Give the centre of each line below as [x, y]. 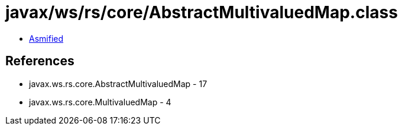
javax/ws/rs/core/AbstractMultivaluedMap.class [202, 12]
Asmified [46, 38]
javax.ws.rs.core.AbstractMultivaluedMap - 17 [118, 84]
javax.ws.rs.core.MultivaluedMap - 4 [100, 102]
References [40, 61]
